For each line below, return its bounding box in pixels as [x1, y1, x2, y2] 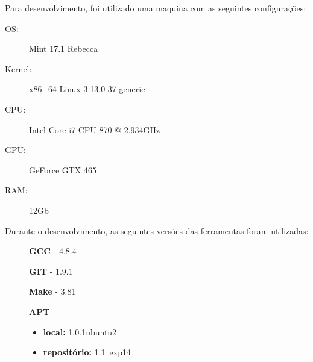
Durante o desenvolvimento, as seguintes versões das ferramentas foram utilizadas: [5, 224, 309, 237]
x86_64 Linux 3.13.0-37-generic [29, 83, 145, 95]
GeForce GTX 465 [29, 163, 97, 176]
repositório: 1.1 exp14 [43, 346, 131, 358]
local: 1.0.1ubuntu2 [43, 325, 117, 338]
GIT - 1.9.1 [29, 264, 73, 277]
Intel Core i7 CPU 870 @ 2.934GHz [29, 123, 160, 136]
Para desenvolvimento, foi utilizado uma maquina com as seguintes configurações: [5, 2, 306, 14]
